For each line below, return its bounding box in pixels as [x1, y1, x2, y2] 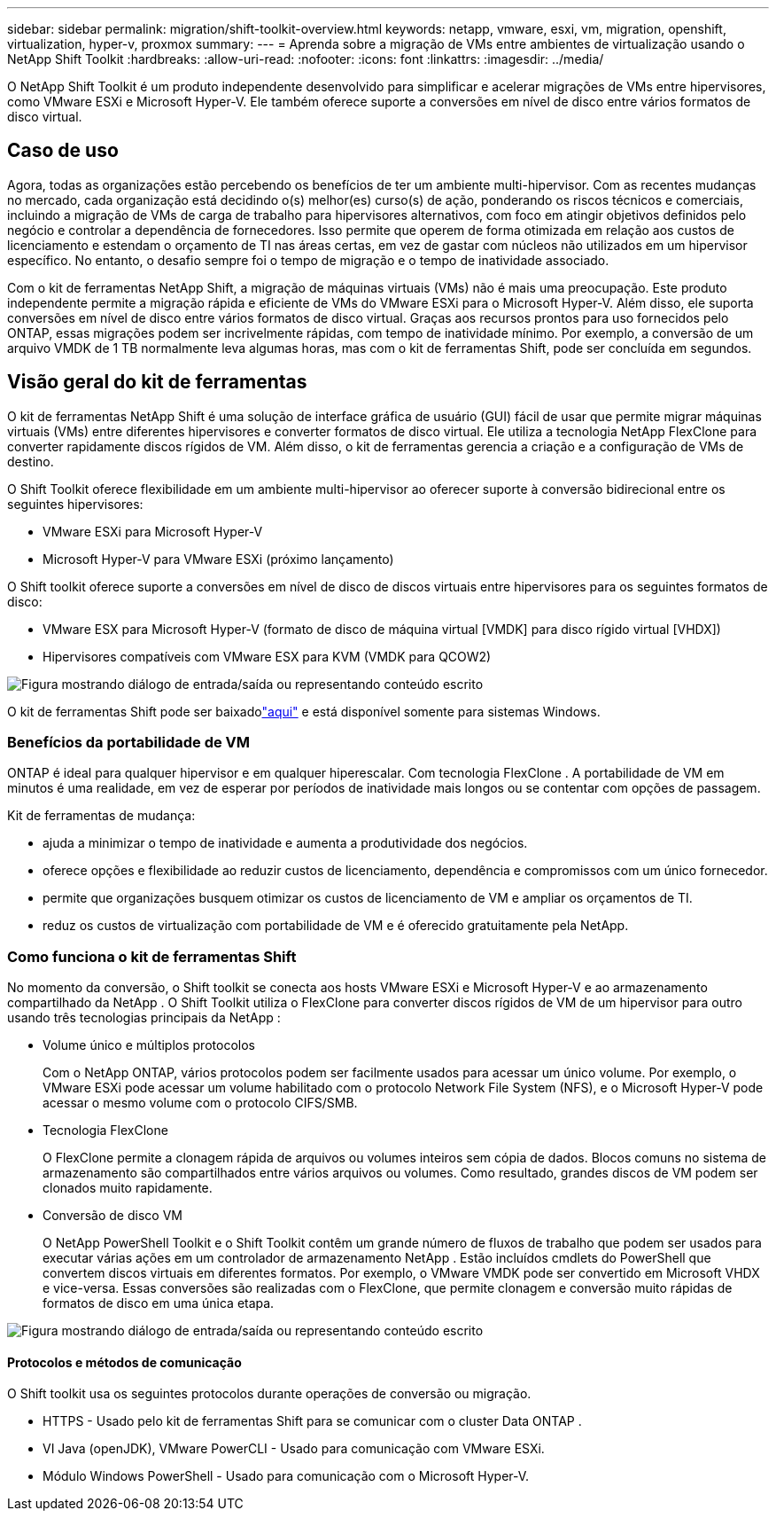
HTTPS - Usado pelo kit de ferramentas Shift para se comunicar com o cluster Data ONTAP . [43, 1413, 582, 1429]
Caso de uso [7, 139, 119, 162]
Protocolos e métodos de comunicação [7, 1354, 242, 1370]
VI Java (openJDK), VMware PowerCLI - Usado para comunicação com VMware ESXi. [43, 1441, 545, 1457]
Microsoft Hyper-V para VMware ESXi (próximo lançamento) [43, 551, 394, 567]
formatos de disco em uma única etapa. [43, 1295, 275, 1311]
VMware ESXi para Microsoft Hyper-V [43, 523, 263, 539]
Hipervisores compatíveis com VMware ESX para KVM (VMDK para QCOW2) [43, 648, 492, 664]
